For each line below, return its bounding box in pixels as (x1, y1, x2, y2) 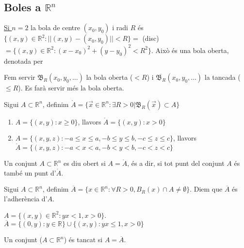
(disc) (142, 33, 159, 43)
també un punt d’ (4, 167, 56, 177)
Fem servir (4, 72, 35, 82)
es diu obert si (63, 158, 106, 168)
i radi (112, 22, 129, 33)
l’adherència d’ (4, 194, 48, 204)
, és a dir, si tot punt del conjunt (127, 158, 225, 168)
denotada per (4, 55, 43, 66)
